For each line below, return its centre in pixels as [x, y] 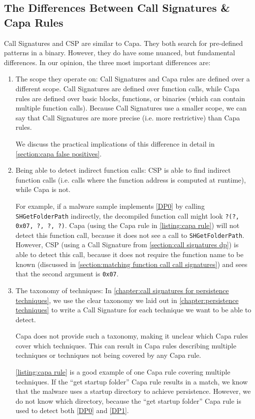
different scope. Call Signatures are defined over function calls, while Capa [127, 88]
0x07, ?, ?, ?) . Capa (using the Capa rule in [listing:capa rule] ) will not [127, 225]
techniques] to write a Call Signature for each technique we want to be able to [133, 310]
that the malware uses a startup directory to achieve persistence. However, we [133, 391]
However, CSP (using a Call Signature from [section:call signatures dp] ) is [127, 245]
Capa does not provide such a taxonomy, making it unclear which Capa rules [132, 336]
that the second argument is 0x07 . [67, 274]
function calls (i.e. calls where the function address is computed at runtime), [131, 179]
